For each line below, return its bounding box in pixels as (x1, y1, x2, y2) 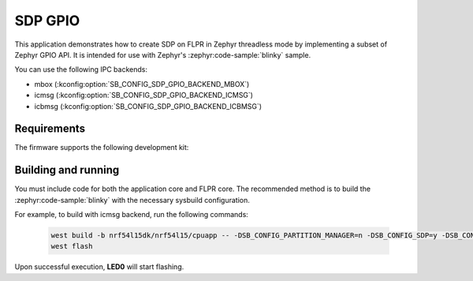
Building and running (14, 163, 120, 177)
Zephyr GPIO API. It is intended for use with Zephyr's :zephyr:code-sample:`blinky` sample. (14, 50, 311, 59)
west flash (50, 242, 93, 251)
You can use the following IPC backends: (14, 65, 147, 74)
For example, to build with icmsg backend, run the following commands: (14, 210, 248, 219)
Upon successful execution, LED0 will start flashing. (14, 262, 184, 272)
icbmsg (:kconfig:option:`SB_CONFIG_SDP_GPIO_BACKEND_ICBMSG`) (34, 101, 263, 111)
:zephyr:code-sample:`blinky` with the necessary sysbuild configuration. (14, 195, 250, 204)
